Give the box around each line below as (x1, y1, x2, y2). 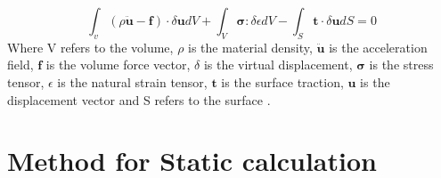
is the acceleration (329, 37, 428, 56)
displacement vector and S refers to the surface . (7, 90, 271, 109)
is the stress (369, 55, 434, 74)
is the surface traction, (221, 72, 344, 91)
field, (7, 55, 34, 74)
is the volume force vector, (45, 55, 191, 74)
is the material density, (188, 37, 313, 56)
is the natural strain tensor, (57, 72, 208, 91)
